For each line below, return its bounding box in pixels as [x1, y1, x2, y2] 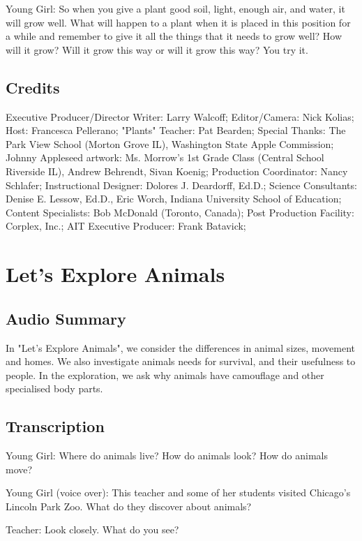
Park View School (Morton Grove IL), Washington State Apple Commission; [6, 136, 334, 151]
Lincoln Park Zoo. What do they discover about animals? [6, 498, 252, 513]
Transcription [6, 415, 105, 437]
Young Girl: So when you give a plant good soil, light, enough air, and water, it [6, 1, 345, 15]
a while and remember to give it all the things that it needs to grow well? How [6, 29, 342, 43]
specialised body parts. [6, 381, 103, 396]
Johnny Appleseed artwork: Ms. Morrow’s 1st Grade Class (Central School [6, 150, 324, 165]
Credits [6, 76, 60, 98]
